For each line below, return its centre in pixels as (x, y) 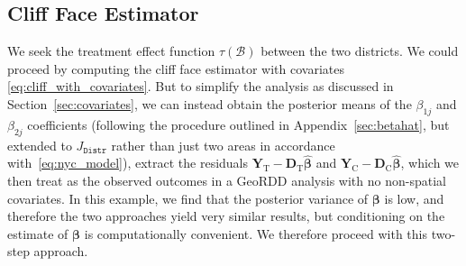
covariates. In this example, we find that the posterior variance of (188, 198)
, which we (430, 163)
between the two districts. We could (360, 51)
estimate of (38, 233)
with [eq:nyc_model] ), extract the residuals (128, 163)
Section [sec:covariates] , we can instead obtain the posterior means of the (210, 103)
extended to (40, 145)
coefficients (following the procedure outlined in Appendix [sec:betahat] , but (238, 124)
